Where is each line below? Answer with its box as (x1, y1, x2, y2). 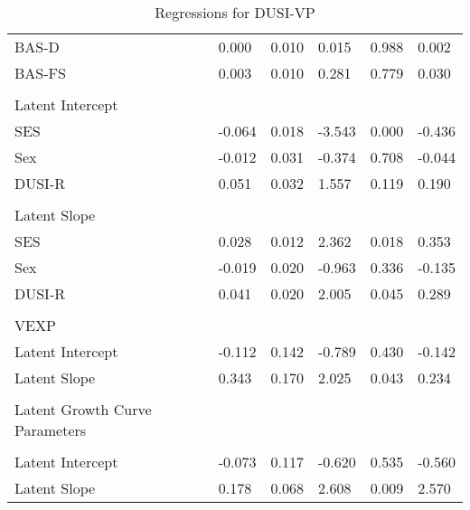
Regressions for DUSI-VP (155, 2, 315, 23)
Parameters (14, 420, 87, 440)
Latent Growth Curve (14, 399, 152, 420)
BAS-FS (14, 62, 66, 83)
